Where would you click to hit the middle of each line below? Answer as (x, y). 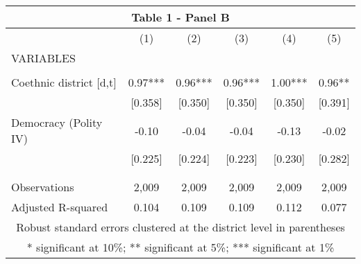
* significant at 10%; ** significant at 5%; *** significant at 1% (180, 247)
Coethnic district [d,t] (64, 82)
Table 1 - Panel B (180, 17)
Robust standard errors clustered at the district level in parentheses (180, 227)
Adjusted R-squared (60, 207)
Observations (43, 187)
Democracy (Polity (57, 122)
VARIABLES (43, 58)
